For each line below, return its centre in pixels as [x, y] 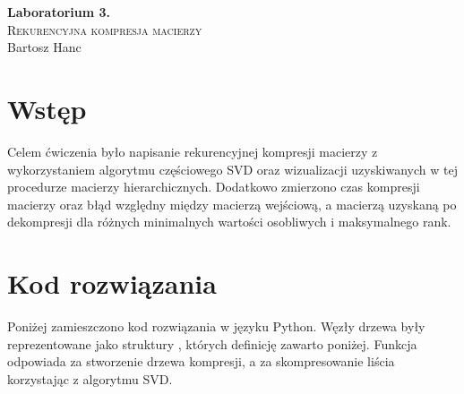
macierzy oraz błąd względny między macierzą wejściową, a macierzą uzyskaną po [232, 204]
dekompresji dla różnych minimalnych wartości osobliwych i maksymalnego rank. [229, 222]
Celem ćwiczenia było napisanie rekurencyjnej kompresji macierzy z [193, 151]
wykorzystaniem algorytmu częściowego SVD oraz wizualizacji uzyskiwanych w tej [232, 169]
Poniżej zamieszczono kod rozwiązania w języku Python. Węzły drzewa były [216, 326]
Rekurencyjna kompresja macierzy [105, 29]
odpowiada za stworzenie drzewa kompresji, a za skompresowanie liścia [201, 361]
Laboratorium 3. [59, 12]
